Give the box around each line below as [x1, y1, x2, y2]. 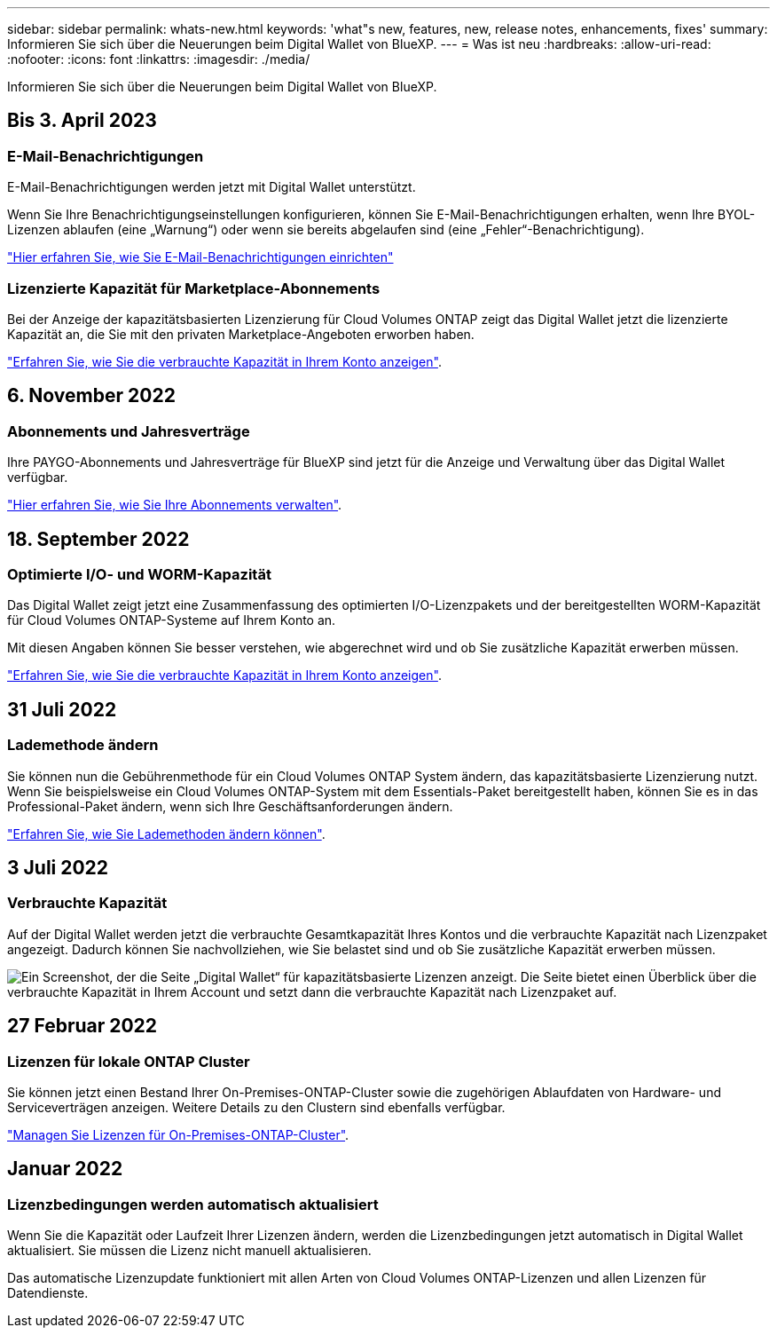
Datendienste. [7, 1285, 89, 1301]
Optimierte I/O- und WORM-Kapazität [7, 565, 271, 584]
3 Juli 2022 [7, 857, 109, 880]
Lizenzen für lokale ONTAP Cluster [7, 1052, 250, 1070]
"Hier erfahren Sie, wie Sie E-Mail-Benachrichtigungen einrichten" [7, 249, 394, 265]
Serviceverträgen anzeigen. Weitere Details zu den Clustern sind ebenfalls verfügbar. [7, 1100, 506, 1116]
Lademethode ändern [7, 736, 159, 754]
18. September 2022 [7, 527, 190, 550]
